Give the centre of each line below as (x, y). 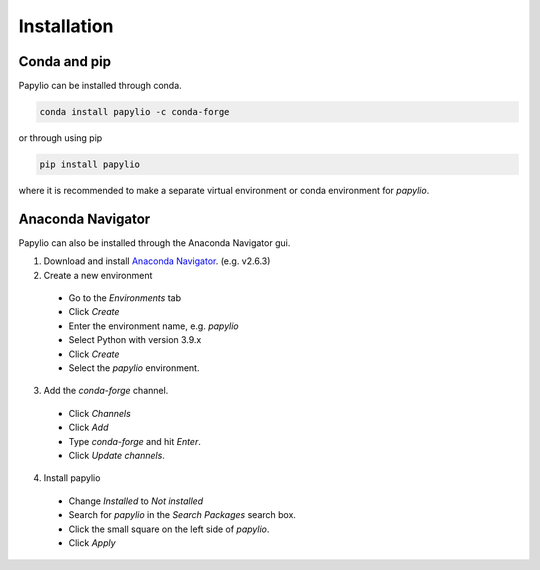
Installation (66, 26)
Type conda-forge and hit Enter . (135, 441)
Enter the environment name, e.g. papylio (153, 326)
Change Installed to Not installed (136, 501)
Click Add (88, 427)
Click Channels (100, 413)
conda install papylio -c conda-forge (134, 112)
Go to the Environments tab (125, 298)
